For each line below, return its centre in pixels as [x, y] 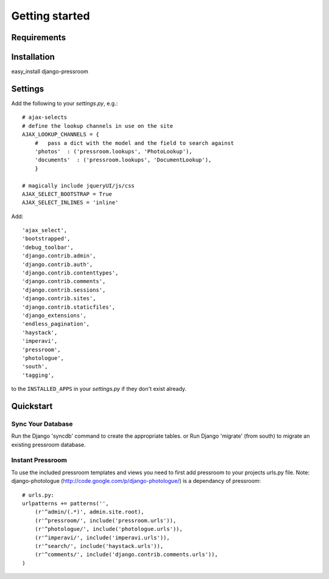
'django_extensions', [54, 315]
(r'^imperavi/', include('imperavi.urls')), [102, 538]
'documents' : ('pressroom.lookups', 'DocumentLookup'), [123, 160]
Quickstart [32, 406]
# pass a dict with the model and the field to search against [134, 143]
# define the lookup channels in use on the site [98, 126]
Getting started [51, 16]
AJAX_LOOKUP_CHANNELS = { [61, 135]
